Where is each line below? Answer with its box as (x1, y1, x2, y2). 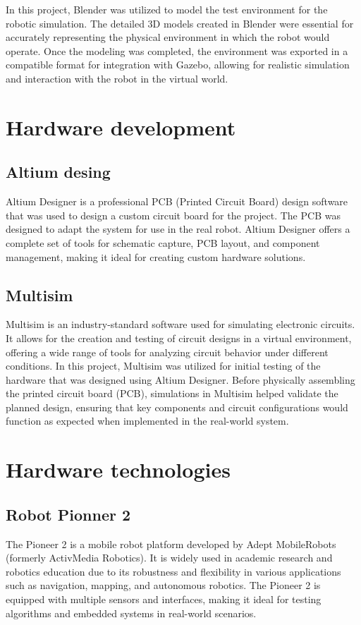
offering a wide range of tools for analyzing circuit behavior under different (6, 344, 329, 359)
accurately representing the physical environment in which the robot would (6, 30, 330, 44)
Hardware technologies (6, 455, 231, 484)
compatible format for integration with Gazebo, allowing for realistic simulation (6, 57, 350, 72)
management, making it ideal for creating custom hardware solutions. (6, 249, 306, 264)
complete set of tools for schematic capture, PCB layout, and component (6, 235, 320, 250)
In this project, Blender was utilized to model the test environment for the (6, 2, 328, 16)
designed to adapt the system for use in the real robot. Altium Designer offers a (6, 222, 350, 236)
